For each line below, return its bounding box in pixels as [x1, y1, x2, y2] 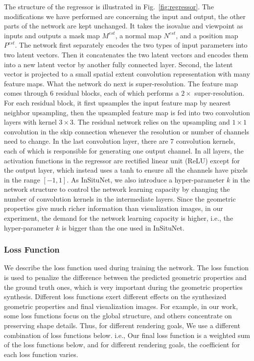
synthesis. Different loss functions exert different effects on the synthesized [4, 291, 227, 302]
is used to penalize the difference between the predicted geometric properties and [4, 272, 247, 283]
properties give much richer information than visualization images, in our [4, 203, 223, 213]
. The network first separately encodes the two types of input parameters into [15, 40, 248, 50]
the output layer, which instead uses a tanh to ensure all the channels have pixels [4, 165, 248, 175]
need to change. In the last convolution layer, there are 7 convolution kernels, [4, 136, 235, 146]
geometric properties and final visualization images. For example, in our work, [4, 301, 238, 311]
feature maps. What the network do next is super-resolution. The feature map [4, 78, 238, 88]
